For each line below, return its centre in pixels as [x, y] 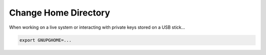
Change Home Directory [60, 13]
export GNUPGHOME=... [46, 40]
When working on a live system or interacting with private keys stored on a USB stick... [97, 27]
